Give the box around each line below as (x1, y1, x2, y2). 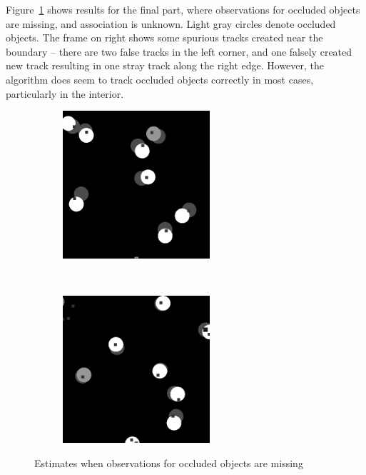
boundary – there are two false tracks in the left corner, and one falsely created (6, 44, 352, 59)
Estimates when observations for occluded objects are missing (34, 455, 303, 470)
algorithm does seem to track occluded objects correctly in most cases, (6, 71, 314, 86)
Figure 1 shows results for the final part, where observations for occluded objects (6, 2, 360, 16)
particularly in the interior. (6, 86, 124, 101)
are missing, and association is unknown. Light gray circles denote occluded (6, 16, 336, 31)
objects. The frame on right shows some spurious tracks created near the (6, 30, 323, 45)
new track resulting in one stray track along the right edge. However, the (6, 58, 325, 73)
